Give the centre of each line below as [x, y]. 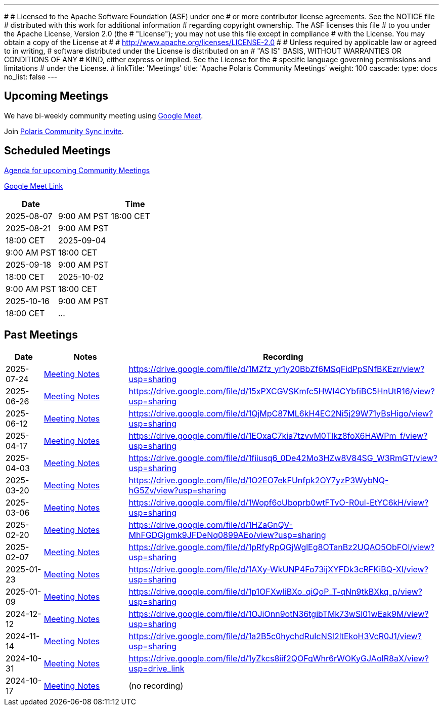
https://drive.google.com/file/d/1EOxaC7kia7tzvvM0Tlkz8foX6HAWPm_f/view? [278, 435]
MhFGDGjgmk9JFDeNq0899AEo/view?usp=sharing [227, 535]
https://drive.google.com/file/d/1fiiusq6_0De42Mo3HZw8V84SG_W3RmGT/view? [283, 458]
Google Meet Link [34, 186]
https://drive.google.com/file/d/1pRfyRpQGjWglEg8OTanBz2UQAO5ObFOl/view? [282, 547]
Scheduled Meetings [57, 151]
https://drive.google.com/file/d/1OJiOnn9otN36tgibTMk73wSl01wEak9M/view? [279, 614]
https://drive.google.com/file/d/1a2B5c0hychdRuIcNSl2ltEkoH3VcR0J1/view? [275, 636]
